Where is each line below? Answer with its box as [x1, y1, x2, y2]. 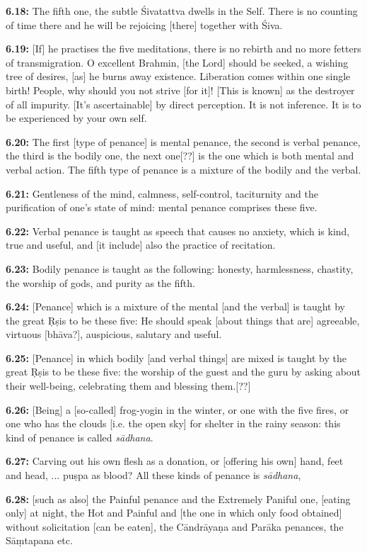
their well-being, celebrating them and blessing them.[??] [6, 378, 251, 393]
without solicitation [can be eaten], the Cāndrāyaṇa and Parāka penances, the [6, 519, 344, 534]
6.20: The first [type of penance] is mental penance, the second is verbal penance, [6, 134, 361, 149]
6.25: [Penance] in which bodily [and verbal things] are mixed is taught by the [6, 350, 346, 365]
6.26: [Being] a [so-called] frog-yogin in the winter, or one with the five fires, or [6, 402, 349, 417]
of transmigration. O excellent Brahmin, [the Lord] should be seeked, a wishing [6, 55, 349, 69]
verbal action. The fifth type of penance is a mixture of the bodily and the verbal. [6, 162, 361, 176]
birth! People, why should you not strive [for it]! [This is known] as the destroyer [6, 82, 355, 97]
